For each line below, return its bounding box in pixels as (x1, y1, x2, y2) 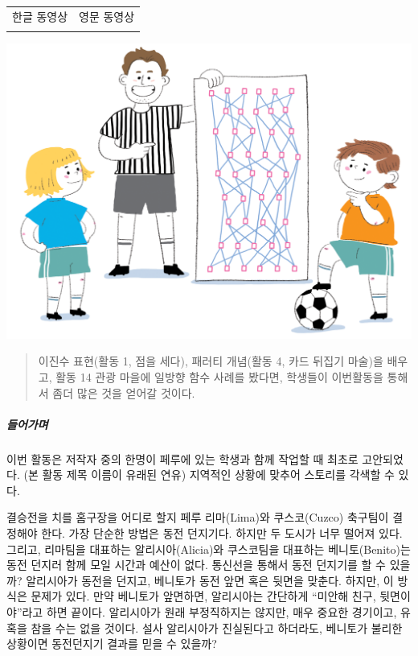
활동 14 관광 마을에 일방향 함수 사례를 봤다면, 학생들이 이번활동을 (55, 368, 383, 385)
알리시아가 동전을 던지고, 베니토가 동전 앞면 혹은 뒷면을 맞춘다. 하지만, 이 (26, 571, 394, 588)
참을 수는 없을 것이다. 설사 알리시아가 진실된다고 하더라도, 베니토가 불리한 (31, 619, 403, 636)
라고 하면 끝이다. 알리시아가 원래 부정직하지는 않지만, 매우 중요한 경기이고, (22, 604, 397, 621)
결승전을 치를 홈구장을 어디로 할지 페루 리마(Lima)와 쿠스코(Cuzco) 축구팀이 (6, 509, 389, 526)
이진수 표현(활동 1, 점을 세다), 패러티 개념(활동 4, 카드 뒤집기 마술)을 (38, 353, 383, 369)
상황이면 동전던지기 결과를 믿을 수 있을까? (6, 635, 217, 652)
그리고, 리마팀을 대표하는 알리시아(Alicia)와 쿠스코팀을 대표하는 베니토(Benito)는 (6, 540, 411, 557)
